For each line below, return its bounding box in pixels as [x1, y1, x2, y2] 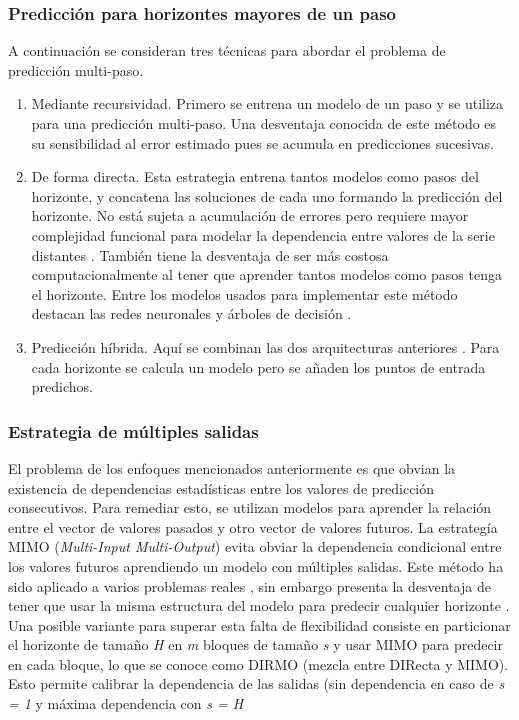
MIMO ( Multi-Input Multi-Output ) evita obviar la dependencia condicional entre [8, 536, 502, 557]
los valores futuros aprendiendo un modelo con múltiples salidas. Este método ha [8, 555, 504, 576]
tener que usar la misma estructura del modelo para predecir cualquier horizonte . [8, 595, 510, 616]
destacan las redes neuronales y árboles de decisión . [31, 303, 352, 324]
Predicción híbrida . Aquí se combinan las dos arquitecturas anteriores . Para [31, 336, 500, 357]
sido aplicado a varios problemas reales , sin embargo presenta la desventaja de [8, 575, 491, 596]
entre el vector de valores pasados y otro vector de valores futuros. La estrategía [8, 516, 498, 537]
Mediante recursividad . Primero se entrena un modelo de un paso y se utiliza [31, 93, 504, 114]
